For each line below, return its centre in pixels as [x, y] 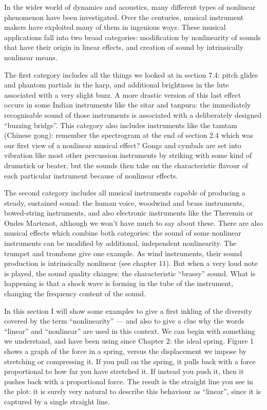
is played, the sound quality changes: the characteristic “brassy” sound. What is [130, 273]
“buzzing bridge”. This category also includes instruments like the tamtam [121, 125]
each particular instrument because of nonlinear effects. [91, 175]
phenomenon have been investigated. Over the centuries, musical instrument [124, 17]
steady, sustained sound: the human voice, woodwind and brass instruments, [124, 202]
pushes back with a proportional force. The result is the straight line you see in [129, 381]
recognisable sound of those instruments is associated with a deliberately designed [133, 114]
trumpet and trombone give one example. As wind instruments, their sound [123, 253]
